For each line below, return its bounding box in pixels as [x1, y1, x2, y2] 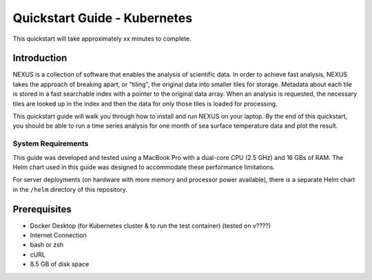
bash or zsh [30, 241, 64, 249]
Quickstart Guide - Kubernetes [12, 10, 193, 26]
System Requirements [12, 139, 89, 148]
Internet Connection [30, 231, 87, 239]
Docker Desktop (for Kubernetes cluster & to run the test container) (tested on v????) [30, 221, 271, 230]
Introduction [12, 52, 68, 64]
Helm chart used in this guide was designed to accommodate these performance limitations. [12, 163, 276, 171]
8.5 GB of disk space [30, 260, 90, 268]
